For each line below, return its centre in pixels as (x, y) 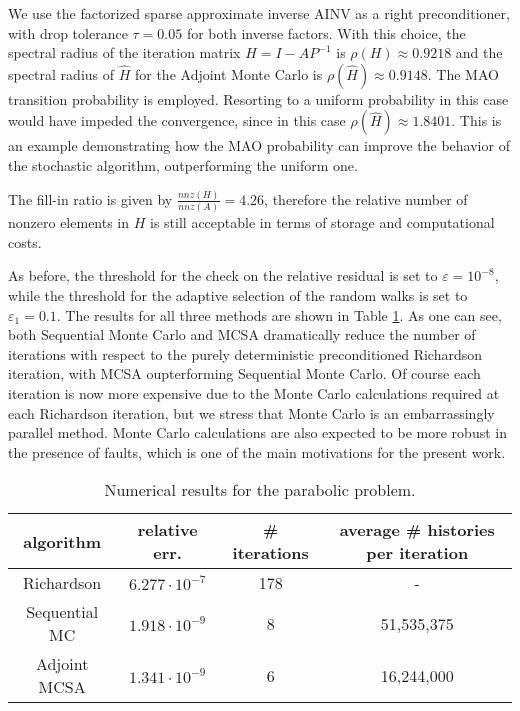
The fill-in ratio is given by (90, 198)
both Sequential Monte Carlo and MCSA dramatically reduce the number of (242, 334)
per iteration (417, 553)
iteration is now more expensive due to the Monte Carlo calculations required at (254, 392)
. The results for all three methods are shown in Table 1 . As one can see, (279, 314)
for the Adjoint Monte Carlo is (228, 73)
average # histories (417, 530)
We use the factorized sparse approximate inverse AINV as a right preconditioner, (259, 13)
